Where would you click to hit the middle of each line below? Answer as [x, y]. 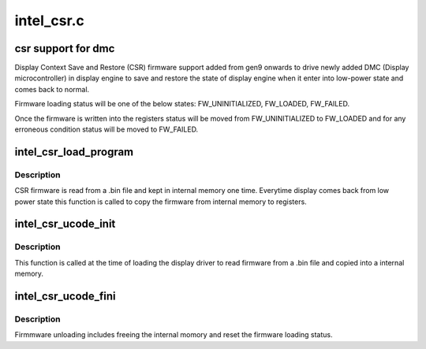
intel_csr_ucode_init [65, 224]
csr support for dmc [65, 48]
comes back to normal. [52, 89]
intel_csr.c [49, 20]
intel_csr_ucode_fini [65, 296]
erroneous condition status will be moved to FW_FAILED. [106, 129]
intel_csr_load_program [74, 152]
